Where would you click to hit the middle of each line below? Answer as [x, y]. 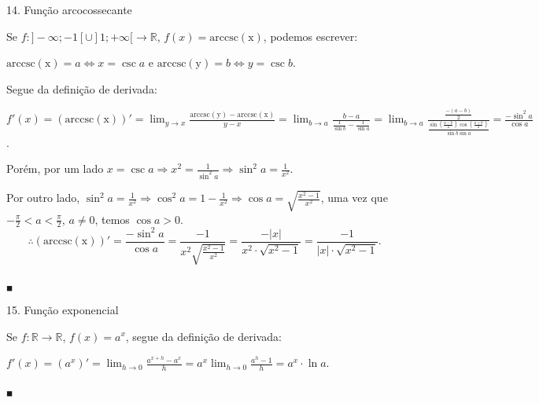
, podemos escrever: [310, 36]
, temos [112, 219]
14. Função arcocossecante [69, 9]
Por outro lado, [43, 198]
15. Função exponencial [63, 309]
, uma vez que [354, 198]
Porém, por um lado [55, 169]
